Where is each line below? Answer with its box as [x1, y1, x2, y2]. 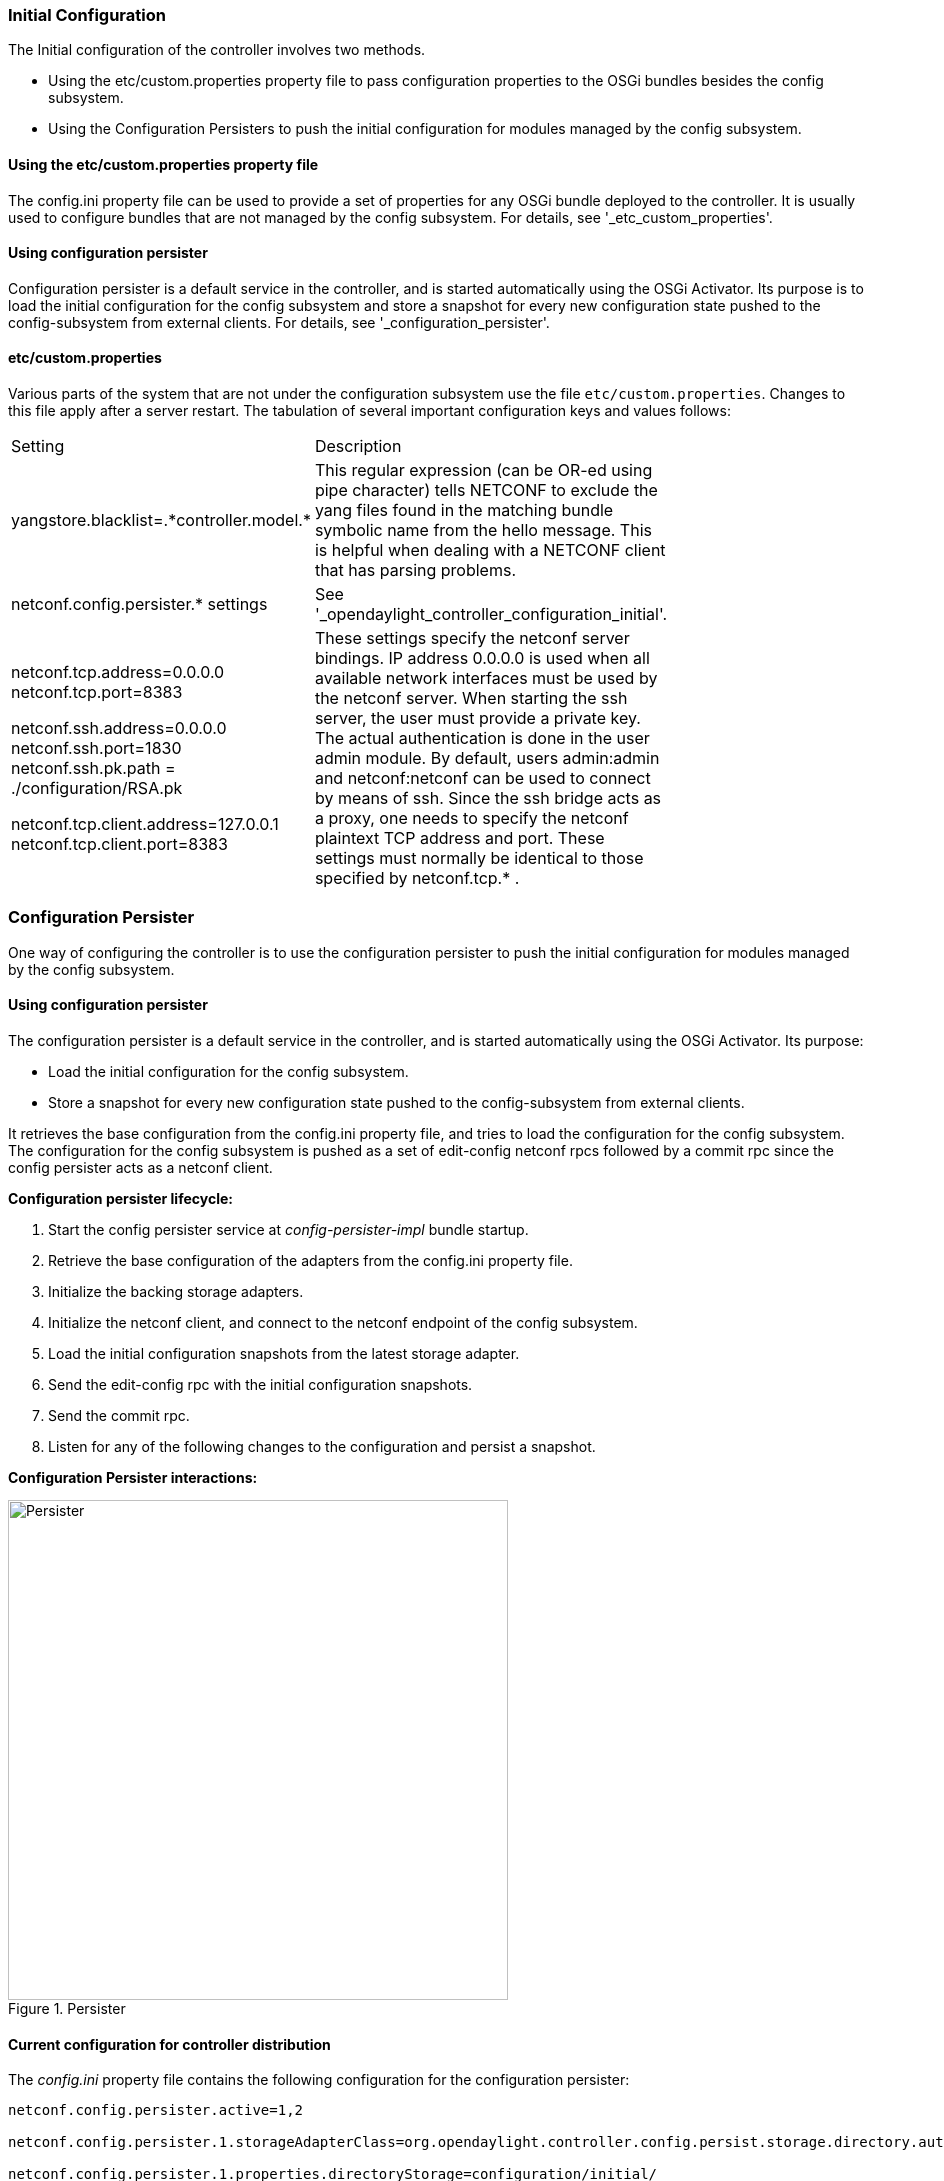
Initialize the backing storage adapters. [48, 1283, 304, 1300]
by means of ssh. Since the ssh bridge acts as [314, 788, 662, 809]
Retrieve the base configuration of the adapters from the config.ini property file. [48, 1252, 573, 1269]
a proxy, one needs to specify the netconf [314, 808, 629, 829]
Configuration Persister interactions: [8, 1469, 258, 1486]
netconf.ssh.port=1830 [11, 738, 182, 759]
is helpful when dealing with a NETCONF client [314, 540, 666, 561]
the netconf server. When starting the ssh [314, 688, 628, 709]
